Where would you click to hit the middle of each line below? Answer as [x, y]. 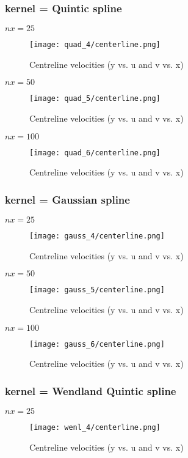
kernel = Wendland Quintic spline [91, 390]
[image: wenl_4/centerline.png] [95, 428]
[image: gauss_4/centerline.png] [97, 236]
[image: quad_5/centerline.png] [95, 99]
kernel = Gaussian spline [67, 199]
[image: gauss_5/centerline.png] [97, 290]
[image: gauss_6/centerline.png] [97, 344]
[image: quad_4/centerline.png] [95, 45]
